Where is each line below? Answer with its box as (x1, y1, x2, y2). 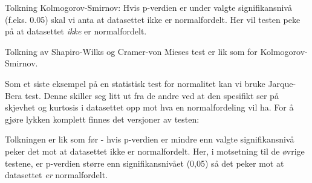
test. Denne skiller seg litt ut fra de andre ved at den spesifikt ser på (25, 89, 279, 101)
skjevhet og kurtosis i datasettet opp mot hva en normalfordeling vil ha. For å (5, 101, 294, 114)
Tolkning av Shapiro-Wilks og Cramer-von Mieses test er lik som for (5, 45, 258, 57)
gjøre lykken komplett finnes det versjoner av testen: (5, 112, 200, 125)
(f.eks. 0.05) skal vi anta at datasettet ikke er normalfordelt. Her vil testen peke (5, 13, 301, 25)
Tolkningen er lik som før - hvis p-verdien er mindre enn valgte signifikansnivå (5, 133, 294, 146)
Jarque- (268, 77, 296, 89)
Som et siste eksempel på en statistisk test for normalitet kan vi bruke (5, 77, 265, 89)
